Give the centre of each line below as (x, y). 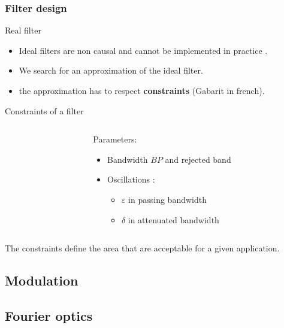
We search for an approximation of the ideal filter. (111, 70)
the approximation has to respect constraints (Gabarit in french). (142, 90)
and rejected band (198, 159)
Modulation (42, 280)
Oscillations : (131, 179)
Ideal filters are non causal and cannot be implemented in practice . (143, 50)
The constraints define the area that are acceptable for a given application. (142, 248)
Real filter (23, 30)
